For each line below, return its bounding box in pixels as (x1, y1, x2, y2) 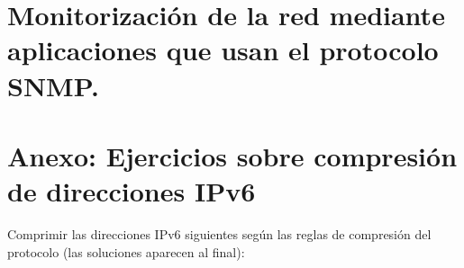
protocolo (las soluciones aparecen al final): (7, 242, 245, 261)
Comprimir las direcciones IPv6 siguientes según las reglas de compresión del (7, 225, 432, 244)
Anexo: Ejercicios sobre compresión (7, 137, 458, 174)
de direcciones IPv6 (7, 173, 256, 210)
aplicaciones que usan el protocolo (7, 31, 439, 68)
